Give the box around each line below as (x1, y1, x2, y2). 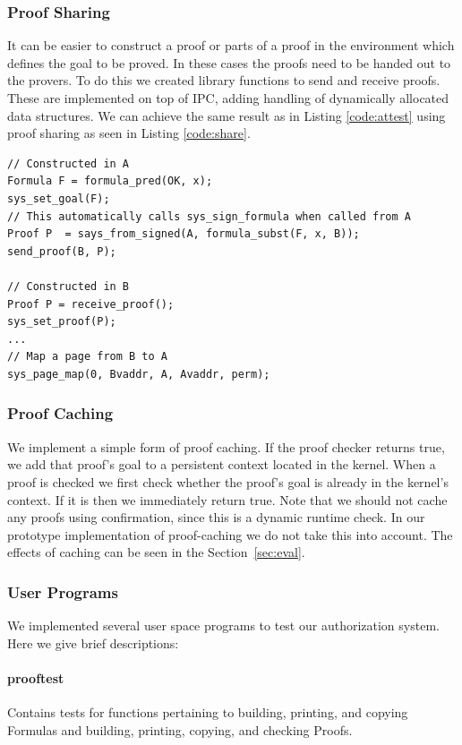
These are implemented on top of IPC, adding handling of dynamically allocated (7, 89, 449, 107)
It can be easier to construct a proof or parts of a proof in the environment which (7, 36, 455, 55)
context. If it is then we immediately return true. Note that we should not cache (7, 490, 448, 509)
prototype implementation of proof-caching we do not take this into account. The (7, 525, 453, 544)
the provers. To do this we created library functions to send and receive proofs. (7, 71, 441, 90)
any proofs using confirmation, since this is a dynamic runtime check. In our (7, 508, 425, 527)
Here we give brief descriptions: (7, 633, 179, 652)
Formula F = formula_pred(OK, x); (7, 175, 213, 188)
